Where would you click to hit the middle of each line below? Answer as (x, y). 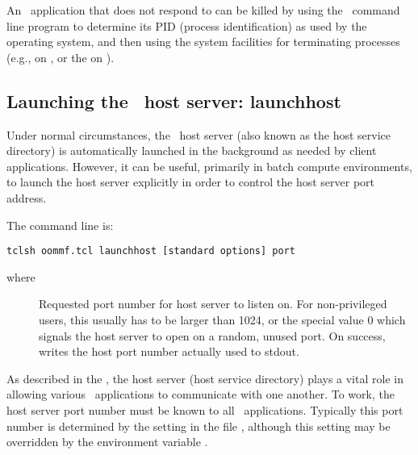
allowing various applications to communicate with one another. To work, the (201, 394)
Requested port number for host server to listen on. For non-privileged (213, 304)
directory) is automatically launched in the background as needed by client (192, 150)
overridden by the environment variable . (107, 442)
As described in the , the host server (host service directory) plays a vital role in (205, 378)
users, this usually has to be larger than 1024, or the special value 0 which (222, 319)
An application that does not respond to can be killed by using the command (203, 10)
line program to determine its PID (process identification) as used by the (187, 25)
